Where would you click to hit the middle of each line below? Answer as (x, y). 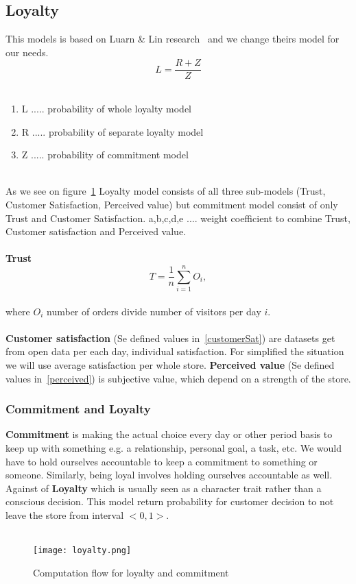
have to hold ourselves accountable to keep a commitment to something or (162, 461)
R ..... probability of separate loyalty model (112, 131)
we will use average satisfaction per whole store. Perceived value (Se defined (170, 365)
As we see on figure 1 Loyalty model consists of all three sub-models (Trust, (166, 191)
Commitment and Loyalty (78, 409)
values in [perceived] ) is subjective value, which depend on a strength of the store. (178, 378)
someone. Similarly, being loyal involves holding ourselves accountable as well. (169, 475)
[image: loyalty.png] (82, 551)
